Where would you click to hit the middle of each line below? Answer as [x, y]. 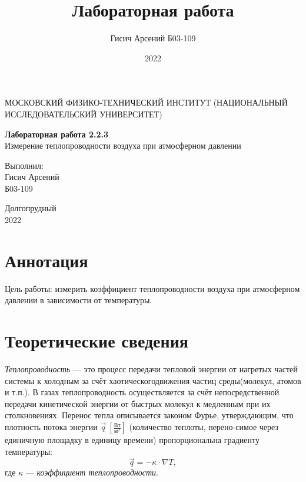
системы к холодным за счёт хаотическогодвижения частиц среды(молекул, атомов [153, 380]
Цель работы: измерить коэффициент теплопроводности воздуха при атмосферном [152, 288]
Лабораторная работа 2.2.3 [57, 134]
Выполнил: [24, 165]
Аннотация [46, 260]
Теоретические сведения [97, 341]
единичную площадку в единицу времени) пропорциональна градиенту [132, 440]
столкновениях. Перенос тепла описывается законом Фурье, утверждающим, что [149, 415]
